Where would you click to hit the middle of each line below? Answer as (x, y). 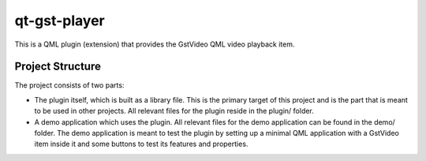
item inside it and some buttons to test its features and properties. (141, 144)
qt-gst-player (60, 21)
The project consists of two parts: (69, 85)
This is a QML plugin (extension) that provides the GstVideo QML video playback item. (155, 44)
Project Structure (58, 67)
